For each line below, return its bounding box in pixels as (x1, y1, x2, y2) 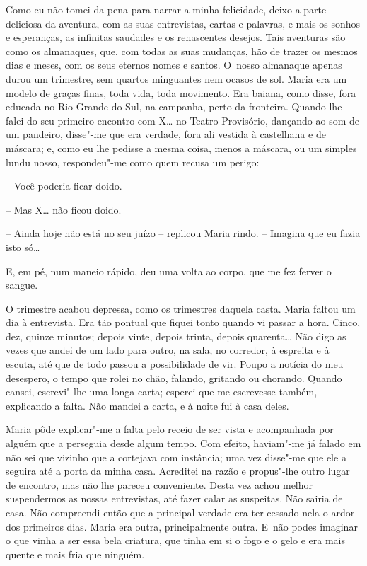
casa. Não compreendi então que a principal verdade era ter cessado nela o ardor (6, 505, 355, 519)
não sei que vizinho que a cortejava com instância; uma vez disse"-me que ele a (6, 449, 346, 464)
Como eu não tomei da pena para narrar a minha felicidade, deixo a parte (6, 2, 327, 16)
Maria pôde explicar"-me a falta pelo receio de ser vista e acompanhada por (6, 422, 334, 437)
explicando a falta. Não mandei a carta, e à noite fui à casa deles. (6, 398, 289, 412)
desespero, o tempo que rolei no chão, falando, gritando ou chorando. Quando (6, 370, 342, 385)
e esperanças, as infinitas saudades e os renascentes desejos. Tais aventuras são (6, 30, 346, 45)
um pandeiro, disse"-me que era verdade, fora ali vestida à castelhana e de (6, 127, 326, 141)
